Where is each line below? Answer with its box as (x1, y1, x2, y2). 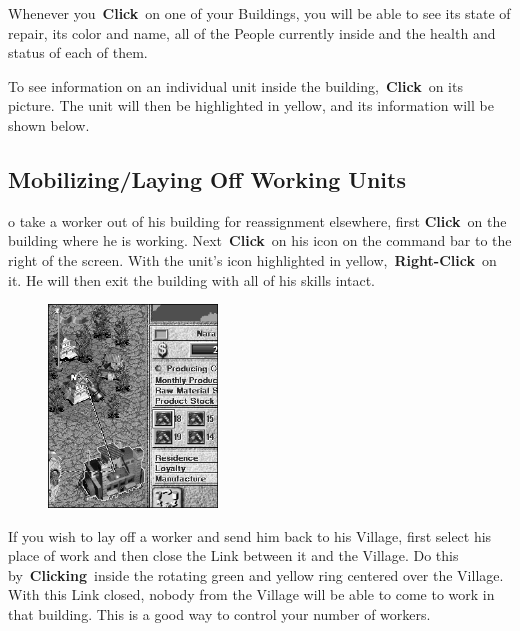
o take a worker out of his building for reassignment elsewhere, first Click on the (8, 210, 507, 231)
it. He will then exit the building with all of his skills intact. (8, 269, 375, 290)
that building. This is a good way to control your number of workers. (8, 604, 431, 624)
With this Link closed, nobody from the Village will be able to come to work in (8, 584, 495, 605)
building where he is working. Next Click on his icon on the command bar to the (8, 230, 512, 251)
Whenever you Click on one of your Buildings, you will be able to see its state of (8, 3, 511, 23)
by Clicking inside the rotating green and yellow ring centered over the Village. (8, 564, 504, 585)
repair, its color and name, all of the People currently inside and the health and (8, 22, 496, 43)
